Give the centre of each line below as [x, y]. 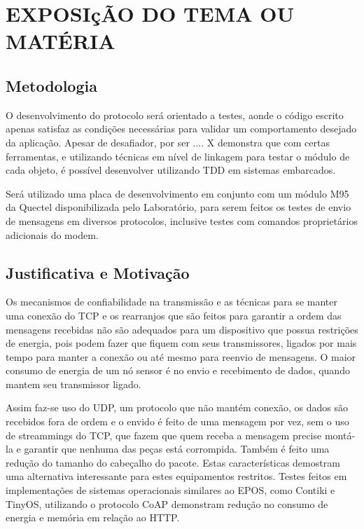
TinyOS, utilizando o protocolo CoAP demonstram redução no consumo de [167, 503]
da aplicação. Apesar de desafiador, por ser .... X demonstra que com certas [168, 142]
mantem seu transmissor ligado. [73, 384]
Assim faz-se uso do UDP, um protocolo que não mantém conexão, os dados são [177, 407]
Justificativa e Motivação [98, 272]
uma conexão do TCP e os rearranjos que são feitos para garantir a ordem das [174, 315]
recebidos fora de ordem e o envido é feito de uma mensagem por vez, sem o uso [177, 421]
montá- [340, 435]
